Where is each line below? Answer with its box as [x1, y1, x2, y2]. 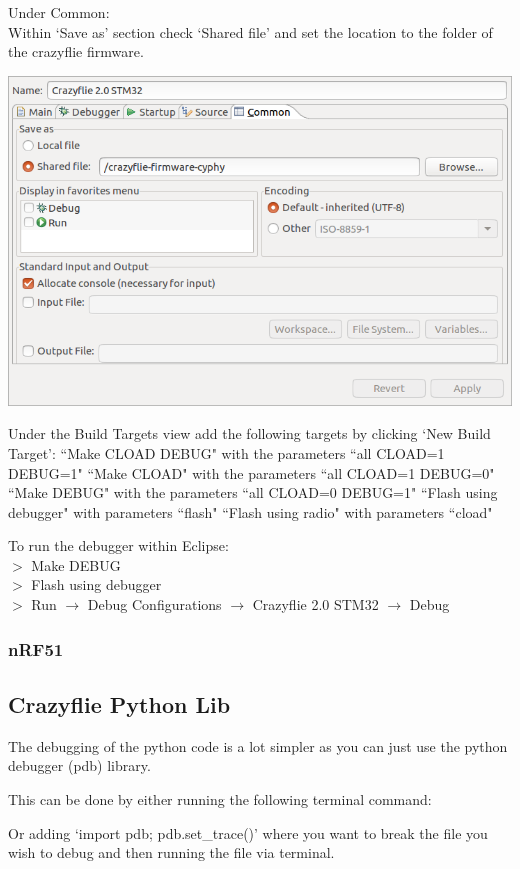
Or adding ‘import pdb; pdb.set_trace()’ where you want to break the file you [8, 822, 488, 843]
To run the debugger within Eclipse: [8, 535, 229, 556]
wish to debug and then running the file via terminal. [8, 842, 335, 863]
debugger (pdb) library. [8, 755, 151, 776]
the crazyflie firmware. [8, 41, 144, 62]
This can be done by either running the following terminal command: [8, 788, 432, 809]
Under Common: [8, 2, 110, 22]
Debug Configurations [87, 594, 222, 615]
